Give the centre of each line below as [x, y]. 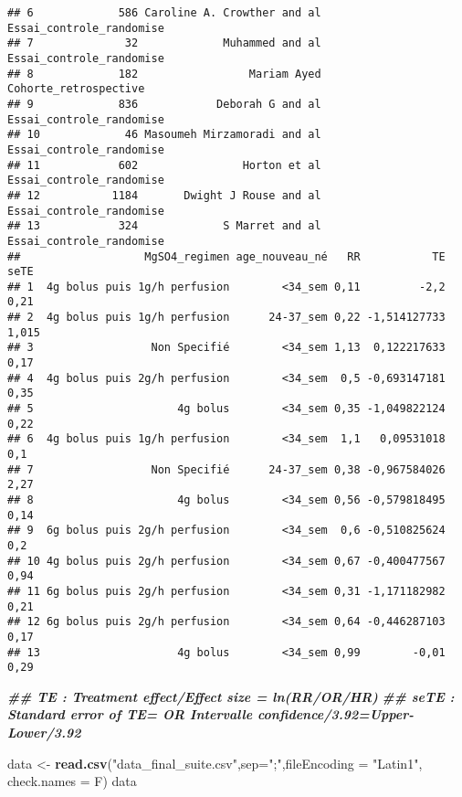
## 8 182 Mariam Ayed [164, 74]
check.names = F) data [72, 781]
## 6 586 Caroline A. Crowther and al [164, 13]
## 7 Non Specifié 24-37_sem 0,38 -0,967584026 [226, 469]
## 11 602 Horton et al [164, 165]
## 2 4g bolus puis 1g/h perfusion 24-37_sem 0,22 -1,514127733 [226, 318]
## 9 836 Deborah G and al [164, 104]
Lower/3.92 [44, 733]
